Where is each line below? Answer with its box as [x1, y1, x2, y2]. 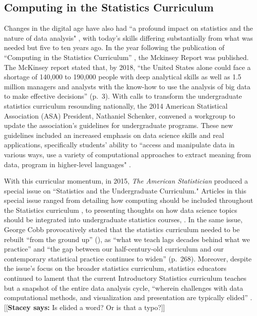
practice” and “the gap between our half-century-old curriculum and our [4, 244, 224, 254]
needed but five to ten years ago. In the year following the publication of [4, 42, 225, 53]
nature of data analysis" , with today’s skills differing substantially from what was [4, 32, 253, 43]
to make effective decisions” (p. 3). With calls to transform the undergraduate [4, 91, 242, 101]
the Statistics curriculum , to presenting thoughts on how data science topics [4, 204, 237, 215]
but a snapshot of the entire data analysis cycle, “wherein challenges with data [4, 282, 243, 293]
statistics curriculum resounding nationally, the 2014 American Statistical [4, 100, 228, 111]
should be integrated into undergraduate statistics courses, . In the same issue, [4, 214, 243, 225]
